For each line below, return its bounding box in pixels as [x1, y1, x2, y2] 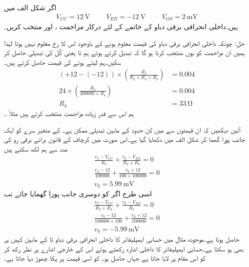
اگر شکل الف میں [4, 2, 57, 12]
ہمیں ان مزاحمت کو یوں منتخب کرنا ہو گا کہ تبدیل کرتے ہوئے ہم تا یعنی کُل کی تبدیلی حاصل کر [4, 47, 245, 57]
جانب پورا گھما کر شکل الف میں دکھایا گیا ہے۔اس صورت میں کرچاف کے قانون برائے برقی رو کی [4, 134, 246, 144]
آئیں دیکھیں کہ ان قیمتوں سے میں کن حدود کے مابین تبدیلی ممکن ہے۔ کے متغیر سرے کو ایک [4, 124, 241, 134]
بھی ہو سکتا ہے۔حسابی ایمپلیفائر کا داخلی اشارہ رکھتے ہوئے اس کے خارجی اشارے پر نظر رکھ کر [4, 243, 244, 253]
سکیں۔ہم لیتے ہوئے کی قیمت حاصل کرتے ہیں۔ [4, 57, 121, 67]
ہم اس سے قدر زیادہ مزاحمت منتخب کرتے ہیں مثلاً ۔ [4, 108, 134, 118]
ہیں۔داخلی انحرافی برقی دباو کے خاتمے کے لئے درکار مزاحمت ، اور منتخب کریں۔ [4, 21, 238, 32]
